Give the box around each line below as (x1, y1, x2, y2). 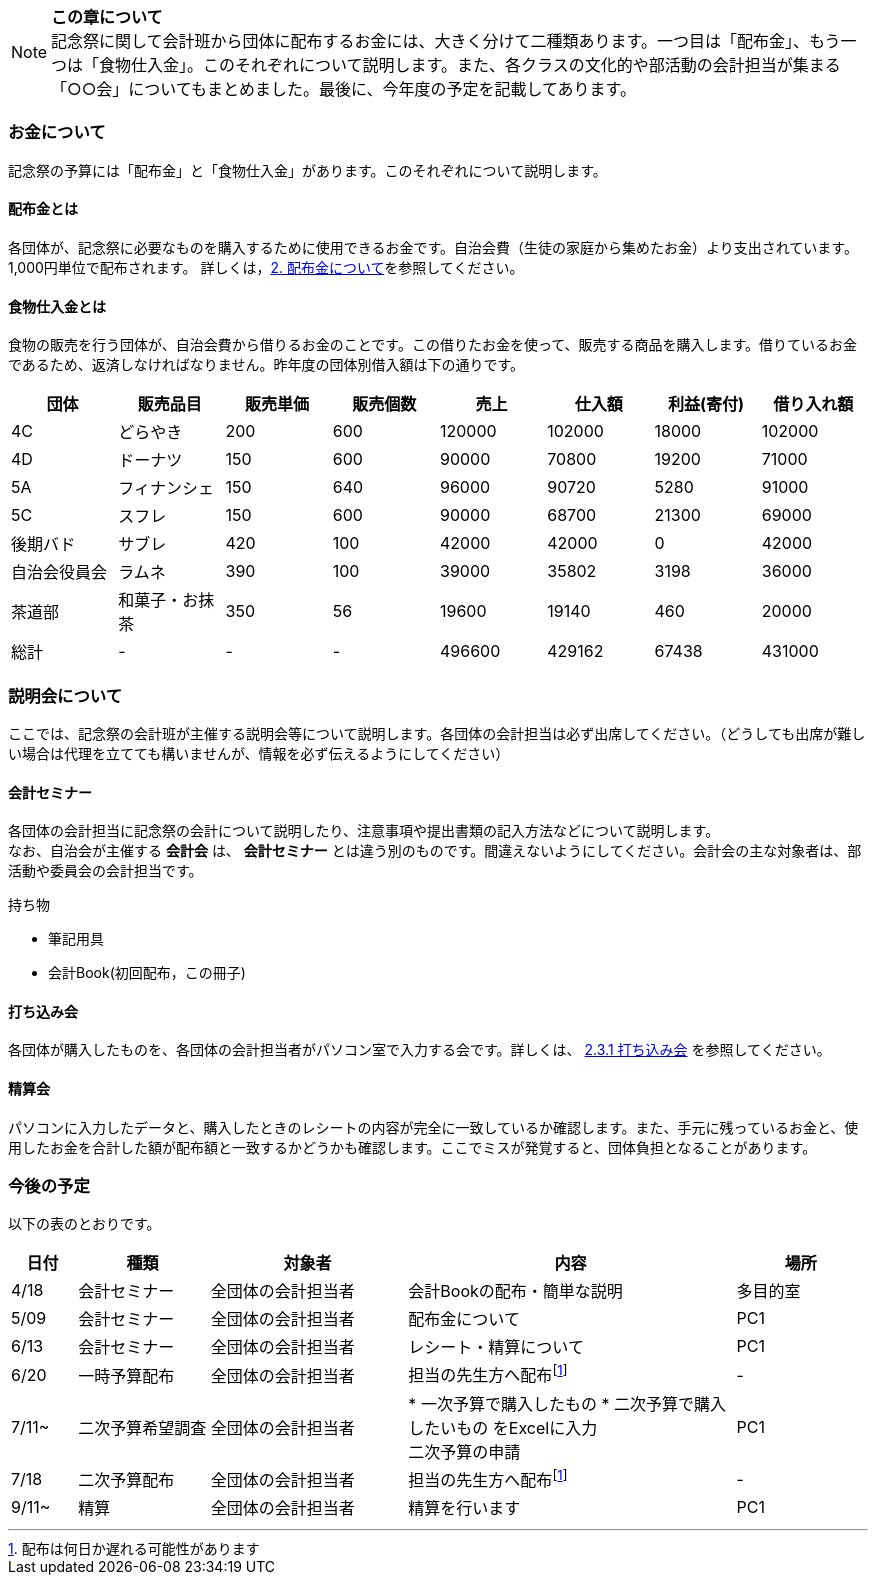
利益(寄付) (668, 394, 745, 415)
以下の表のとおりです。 (8, 1215, 161, 1233)
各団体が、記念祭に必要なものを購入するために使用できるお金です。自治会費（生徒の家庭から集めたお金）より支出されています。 (8, 238, 858, 256)
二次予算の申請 (408, 1441, 521, 1462)
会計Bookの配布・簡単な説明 (408, 1281, 623, 1302)
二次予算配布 (78, 1469, 175, 1490)
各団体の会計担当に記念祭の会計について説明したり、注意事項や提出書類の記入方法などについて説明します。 (8, 822, 720, 840)
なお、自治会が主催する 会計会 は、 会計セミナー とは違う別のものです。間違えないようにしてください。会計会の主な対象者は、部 (8, 842, 862, 860)
